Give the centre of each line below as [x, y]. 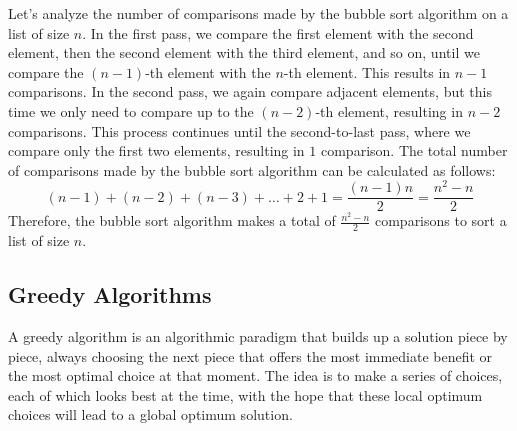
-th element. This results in [367, 71]
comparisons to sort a [440, 220]
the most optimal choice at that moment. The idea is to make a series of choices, [255, 375]
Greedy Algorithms [110, 294]
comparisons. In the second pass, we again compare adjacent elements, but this [250, 91]
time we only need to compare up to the [131, 110]
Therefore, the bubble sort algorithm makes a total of [172, 220]
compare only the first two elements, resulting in [156, 150]
